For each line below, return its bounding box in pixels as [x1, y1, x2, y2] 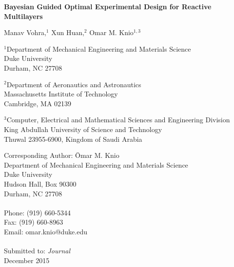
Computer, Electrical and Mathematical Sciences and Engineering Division [6, 114, 230, 125]
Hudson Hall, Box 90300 [4, 178, 77, 189]
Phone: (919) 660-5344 [4, 207, 71, 217]
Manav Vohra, [4, 27, 46, 38]
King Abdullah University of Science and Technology [4, 124, 162, 134]
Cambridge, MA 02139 [4, 98, 72, 108]
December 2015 [4, 255, 50, 265]
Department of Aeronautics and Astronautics [6, 79, 141, 89]
